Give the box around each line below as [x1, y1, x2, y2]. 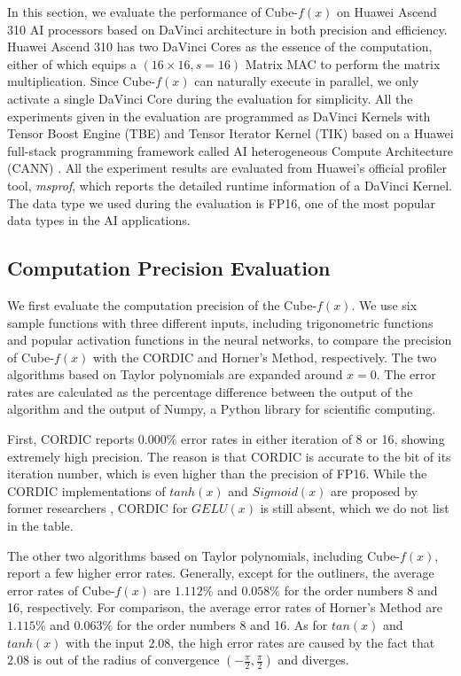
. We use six [351, 295, 418, 314]
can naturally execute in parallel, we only [194, 72, 419, 90]
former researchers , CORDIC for [7, 499, 188, 517]
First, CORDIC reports [7, 430, 135, 448]
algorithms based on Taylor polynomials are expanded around [7, 365, 343, 384]
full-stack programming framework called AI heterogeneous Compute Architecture [7, 141, 453, 159]
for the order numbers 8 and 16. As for [116, 616, 328, 634]
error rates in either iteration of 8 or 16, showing [181, 430, 445, 448]
